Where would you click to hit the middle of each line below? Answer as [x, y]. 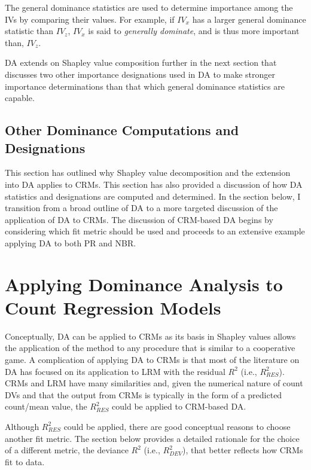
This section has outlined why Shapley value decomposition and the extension [148, 173]
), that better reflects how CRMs [243, 450]
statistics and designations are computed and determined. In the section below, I [153, 196]
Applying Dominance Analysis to [144, 284]
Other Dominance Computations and [122, 130]
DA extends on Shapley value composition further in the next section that [141, 62]
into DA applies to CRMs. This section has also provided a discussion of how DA [154, 184]
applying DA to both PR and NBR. [71, 242]
